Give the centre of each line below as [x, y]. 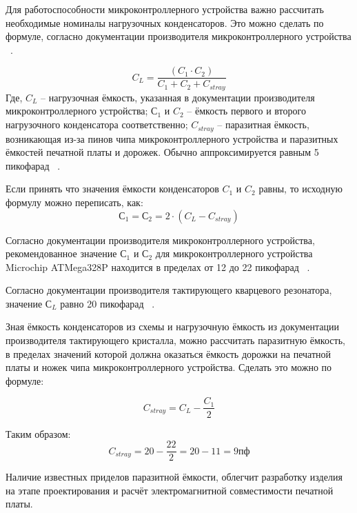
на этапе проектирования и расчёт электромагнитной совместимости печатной [170, 490]
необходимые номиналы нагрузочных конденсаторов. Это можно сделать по [165, 22]
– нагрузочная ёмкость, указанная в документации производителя [178, 97]
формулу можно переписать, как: [74, 202]
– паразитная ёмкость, [263, 124]
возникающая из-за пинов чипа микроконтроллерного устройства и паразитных [172, 138]
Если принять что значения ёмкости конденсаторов [112, 189]
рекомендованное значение [61, 253]
